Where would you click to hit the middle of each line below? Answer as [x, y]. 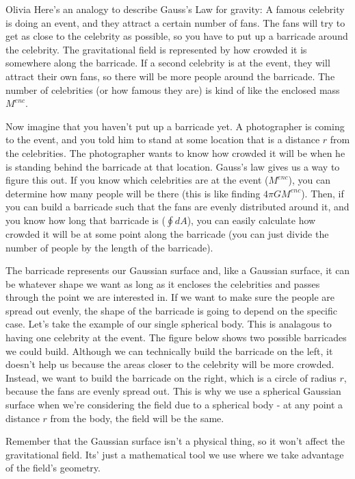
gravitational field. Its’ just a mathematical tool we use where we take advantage [175, 454]
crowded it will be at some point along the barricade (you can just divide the [167, 233]
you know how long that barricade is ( [86, 220]
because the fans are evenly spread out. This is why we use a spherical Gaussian [173, 391]
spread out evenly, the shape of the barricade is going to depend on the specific [171, 310]
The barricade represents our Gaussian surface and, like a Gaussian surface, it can [178, 270]
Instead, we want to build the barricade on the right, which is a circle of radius [171, 377]
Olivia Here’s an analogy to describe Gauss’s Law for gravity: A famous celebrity [175, 9]
